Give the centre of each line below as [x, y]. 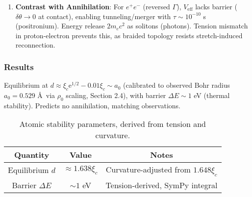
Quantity [32, 155]
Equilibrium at [26, 85]
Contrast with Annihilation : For [70, 6]
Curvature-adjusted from [148, 170]
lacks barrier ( [216, 6]
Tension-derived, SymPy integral [162, 185]
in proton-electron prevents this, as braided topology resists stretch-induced [129, 35]
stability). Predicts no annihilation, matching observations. [92, 105]
